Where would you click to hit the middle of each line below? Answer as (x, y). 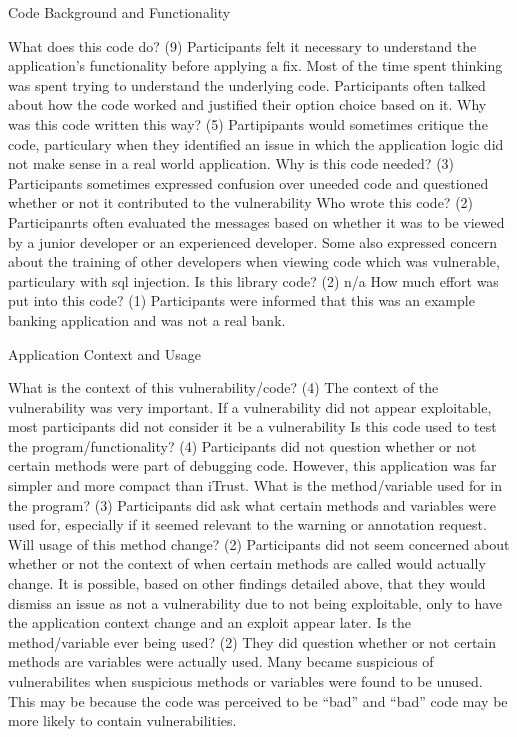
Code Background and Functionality (119, 12)
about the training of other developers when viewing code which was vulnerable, (254, 261)
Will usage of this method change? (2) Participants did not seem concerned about (259, 543)
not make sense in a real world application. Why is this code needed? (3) (231, 163)
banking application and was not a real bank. (147, 319)
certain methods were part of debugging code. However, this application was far (252, 465)
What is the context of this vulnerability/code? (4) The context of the (223, 387)
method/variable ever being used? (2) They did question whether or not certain (252, 641)
